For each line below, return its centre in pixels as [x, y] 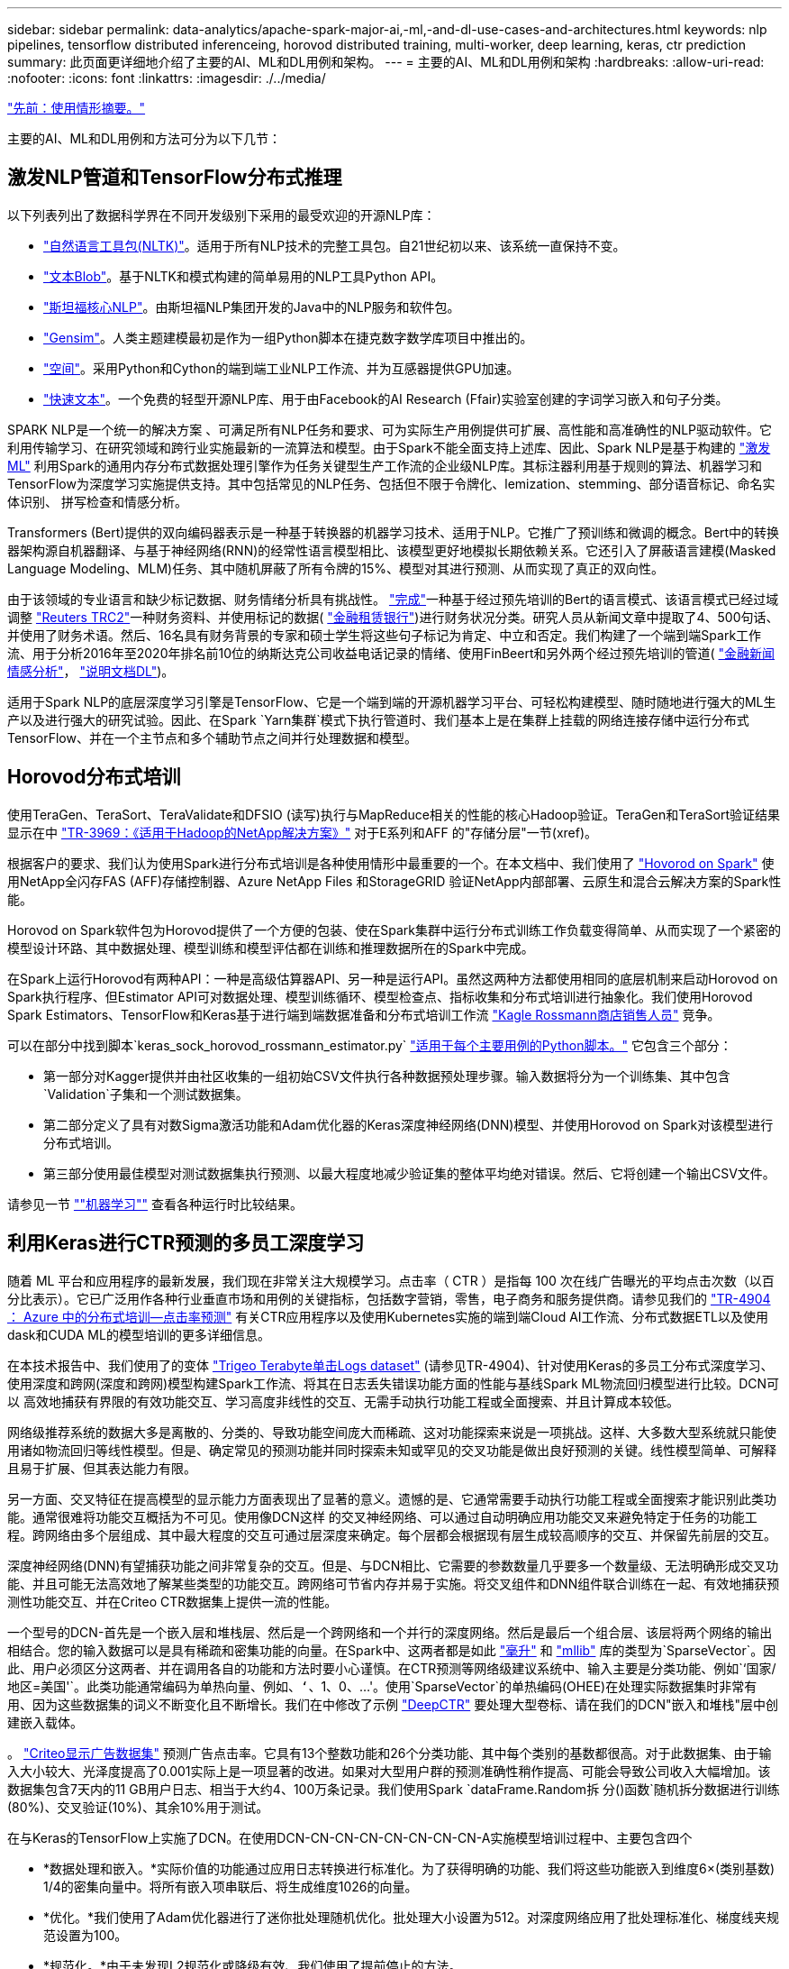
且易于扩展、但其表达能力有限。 [102, 1468]
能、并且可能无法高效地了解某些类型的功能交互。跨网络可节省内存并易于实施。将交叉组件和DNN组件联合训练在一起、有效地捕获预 [394, 1583]
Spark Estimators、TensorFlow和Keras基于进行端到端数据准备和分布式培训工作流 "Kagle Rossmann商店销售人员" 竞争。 [364, 1014]
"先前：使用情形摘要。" [77, 108]
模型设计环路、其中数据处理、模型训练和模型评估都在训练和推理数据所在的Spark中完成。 [271, 948]
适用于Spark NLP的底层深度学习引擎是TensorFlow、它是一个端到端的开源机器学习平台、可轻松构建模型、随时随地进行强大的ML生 [392, 701]
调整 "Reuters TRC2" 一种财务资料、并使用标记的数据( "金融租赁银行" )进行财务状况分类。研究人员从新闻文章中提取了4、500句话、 [393, 617]
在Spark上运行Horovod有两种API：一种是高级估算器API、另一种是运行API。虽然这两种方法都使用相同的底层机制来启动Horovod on [393, 978]
